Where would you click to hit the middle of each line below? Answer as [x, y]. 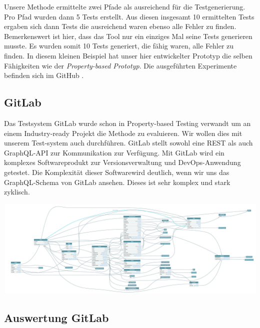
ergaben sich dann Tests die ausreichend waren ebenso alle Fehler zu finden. [120, 26]
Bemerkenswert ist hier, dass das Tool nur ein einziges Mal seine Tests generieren [128, 36]
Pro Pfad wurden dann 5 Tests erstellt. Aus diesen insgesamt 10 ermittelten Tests [129, 16]
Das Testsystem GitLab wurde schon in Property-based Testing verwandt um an [127, 123]
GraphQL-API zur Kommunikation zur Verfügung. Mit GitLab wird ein [114, 152]
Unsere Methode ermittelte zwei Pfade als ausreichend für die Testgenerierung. [125, 6]
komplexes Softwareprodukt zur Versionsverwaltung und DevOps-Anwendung [122, 162]
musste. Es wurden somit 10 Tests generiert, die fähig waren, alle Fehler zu [119, 46]
